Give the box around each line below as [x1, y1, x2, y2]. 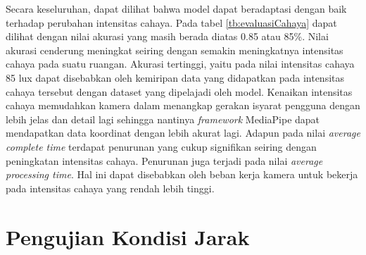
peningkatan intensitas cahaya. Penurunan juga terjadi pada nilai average [6, 153, 323, 168]
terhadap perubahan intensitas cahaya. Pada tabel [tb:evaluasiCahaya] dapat [6, 15, 337, 30]
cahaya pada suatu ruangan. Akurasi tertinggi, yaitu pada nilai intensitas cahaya [6, 56, 355, 71]
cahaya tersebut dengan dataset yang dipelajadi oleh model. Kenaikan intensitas [6, 84, 353, 99]
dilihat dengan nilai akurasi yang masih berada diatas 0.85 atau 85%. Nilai [6, 29, 329, 44]
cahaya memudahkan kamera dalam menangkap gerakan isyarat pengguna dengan [6, 98, 360, 113]
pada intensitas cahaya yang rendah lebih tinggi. [6, 180, 215, 195]
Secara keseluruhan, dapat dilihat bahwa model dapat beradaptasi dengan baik [6, 1, 347, 15]
